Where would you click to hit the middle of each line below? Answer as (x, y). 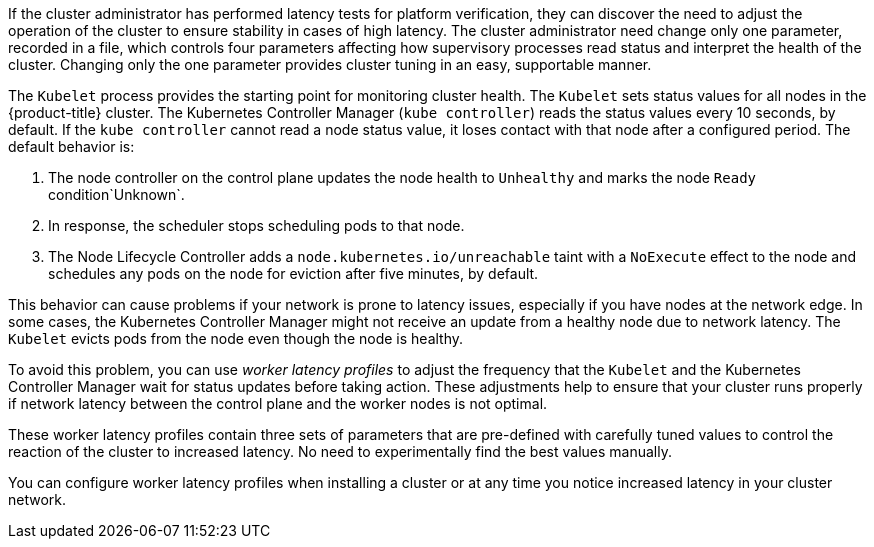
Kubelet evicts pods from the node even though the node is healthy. (236, 338)
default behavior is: (71, 146)
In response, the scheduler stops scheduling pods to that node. (256, 225)
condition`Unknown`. (116, 194)
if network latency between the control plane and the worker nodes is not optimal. (278, 403)
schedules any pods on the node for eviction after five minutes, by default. (293, 273)
